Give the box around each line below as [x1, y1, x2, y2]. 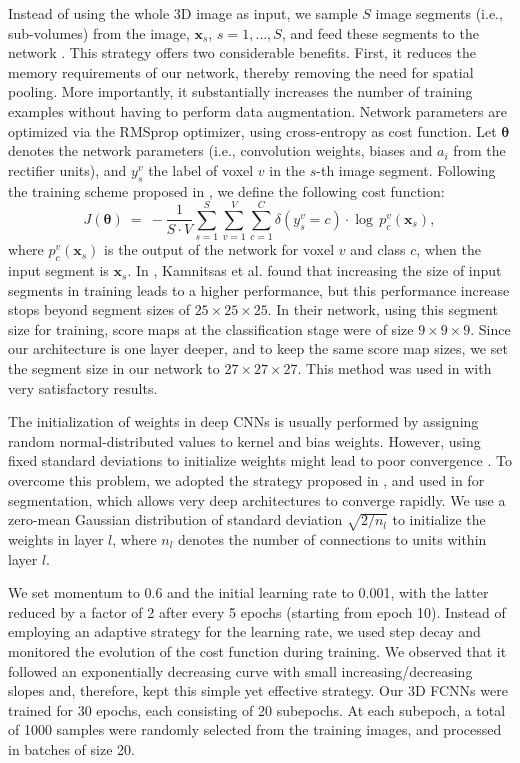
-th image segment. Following [316, 159, 496, 180]
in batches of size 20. [8, 738, 135, 759]
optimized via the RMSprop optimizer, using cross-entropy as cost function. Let [8, 120, 497, 141]
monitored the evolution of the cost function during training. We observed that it [8, 640, 507, 661]
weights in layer [8, 528, 104, 549]
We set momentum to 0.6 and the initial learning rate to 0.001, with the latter [8, 582, 489, 603]
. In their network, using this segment [267, 299, 498, 320]
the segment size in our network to [8, 358, 220, 379]
